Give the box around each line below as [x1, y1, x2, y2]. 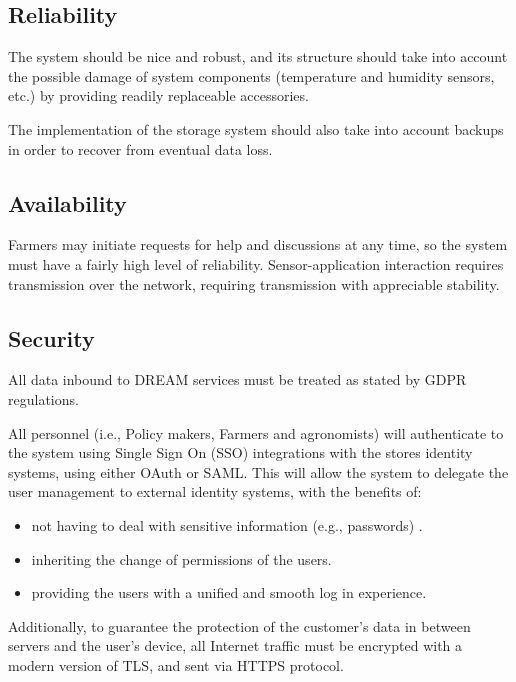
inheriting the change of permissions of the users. [31, 548, 332, 569]
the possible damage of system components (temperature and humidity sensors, [8, 65, 495, 86]
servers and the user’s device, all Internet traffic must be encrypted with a [8, 635, 463, 656]
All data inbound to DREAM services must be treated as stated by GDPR [8, 369, 467, 390]
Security [8, 322, 95, 353]
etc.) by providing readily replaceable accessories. [8, 85, 309, 106]
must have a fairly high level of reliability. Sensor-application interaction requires [8, 253, 504, 274]
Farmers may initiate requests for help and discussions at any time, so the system [8, 234, 508, 255]
